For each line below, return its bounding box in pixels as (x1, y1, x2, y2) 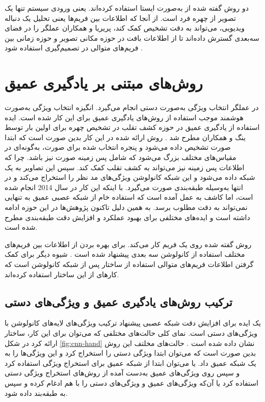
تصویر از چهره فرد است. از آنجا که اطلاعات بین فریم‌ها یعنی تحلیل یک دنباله (5, 12, 236, 23)
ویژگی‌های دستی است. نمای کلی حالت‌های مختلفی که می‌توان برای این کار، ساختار (5, 327, 257, 338)
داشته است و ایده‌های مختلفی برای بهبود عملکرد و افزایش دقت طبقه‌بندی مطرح (5, 211, 250, 222)
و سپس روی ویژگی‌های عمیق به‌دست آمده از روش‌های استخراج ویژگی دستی (5, 367, 240, 378)
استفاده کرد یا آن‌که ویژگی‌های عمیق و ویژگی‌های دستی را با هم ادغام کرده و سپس (5, 377, 258, 388)
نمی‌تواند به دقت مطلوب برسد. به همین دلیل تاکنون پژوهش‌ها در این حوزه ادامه (5, 202, 248, 212)
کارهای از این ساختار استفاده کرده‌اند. (5, 269, 119, 279)
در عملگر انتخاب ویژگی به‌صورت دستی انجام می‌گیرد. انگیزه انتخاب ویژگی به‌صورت (5, 102, 259, 113)
